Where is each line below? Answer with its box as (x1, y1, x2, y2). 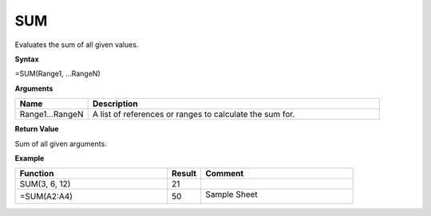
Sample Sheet (204, 189, 259, 200)
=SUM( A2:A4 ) (19, 191, 73, 202)
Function (19, 168, 54, 179)
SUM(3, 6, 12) (19, 179, 71, 190)
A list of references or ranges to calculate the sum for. (92, 108, 295, 120)
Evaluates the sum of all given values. (14, 40, 139, 49)
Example (14, 153, 45, 163)
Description (92, 98, 139, 109)
